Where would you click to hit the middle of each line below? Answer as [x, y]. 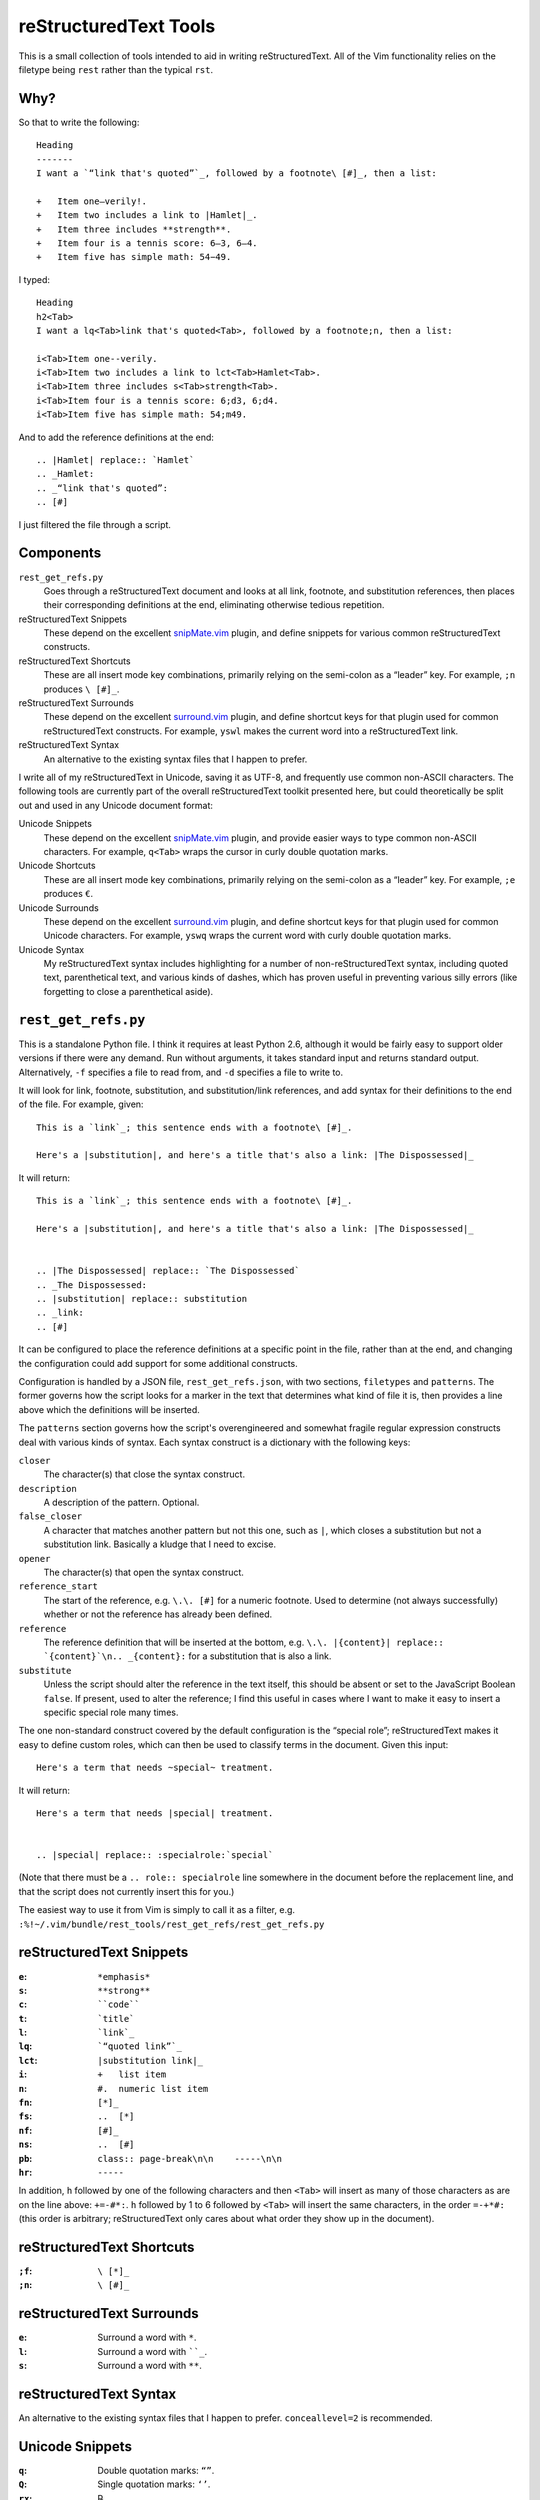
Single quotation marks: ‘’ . [154, 2484]
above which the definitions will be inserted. [109, 1409]
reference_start [58, 1586]
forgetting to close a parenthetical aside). [128, 991]
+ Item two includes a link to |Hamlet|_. [147, 215]
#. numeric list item [153, 2088]
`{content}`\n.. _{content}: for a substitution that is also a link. [187, 1656]
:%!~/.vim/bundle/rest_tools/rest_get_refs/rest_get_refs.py [171, 1924]
